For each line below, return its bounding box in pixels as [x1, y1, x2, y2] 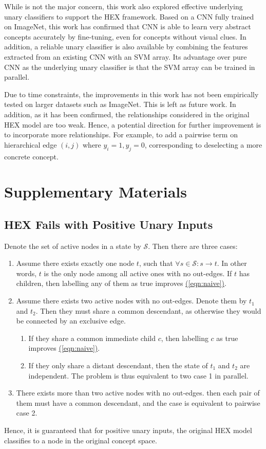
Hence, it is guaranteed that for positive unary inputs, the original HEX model [4, 425, 252, 435]
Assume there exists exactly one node [16, 258, 135, 268]
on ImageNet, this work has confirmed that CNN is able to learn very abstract [4, 21, 251, 32]
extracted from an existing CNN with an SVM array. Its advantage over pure [4, 51, 247, 62]
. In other [217, 258, 247, 268]
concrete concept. [4, 151, 59, 161]
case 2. [16, 407, 37, 418]
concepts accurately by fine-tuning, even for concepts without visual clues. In [4, 31, 246, 42]
